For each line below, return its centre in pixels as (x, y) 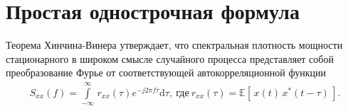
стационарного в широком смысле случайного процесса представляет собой (170, 58)
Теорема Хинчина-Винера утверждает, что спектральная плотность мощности (174, 45)
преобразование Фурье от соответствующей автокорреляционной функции (166, 72)
